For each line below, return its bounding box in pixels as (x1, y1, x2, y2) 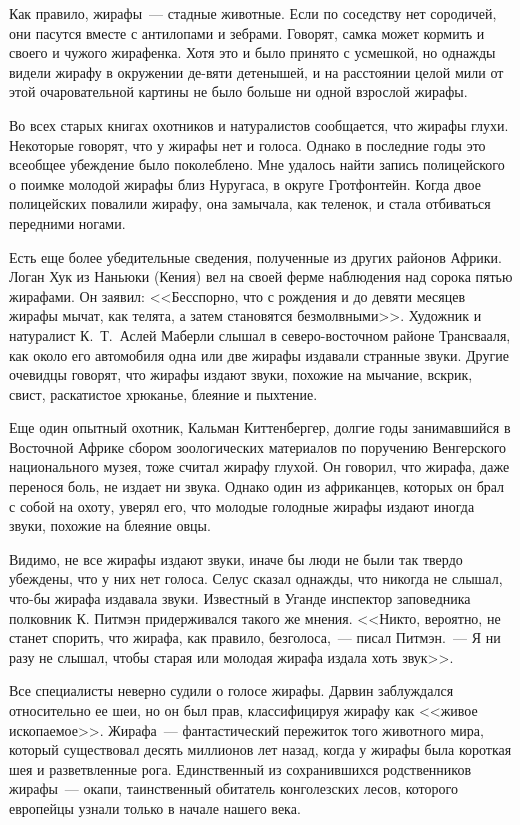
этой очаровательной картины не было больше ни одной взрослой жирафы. (9, 81, 468, 102)
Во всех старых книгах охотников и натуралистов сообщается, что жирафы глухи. (9, 114, 509, 135)
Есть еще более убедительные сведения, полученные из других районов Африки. (9, 246, 502, 267)
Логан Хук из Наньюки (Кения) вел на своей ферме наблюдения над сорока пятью (9, 266, 513, 287)
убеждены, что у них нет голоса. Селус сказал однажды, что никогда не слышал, (9, 568, 503, 589)
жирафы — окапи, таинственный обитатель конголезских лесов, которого (9, 778, 458, 799)
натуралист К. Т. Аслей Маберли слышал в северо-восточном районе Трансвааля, (9, 324, 511, 345)
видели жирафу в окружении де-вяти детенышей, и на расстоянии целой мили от (9, 61, 504, 82)
